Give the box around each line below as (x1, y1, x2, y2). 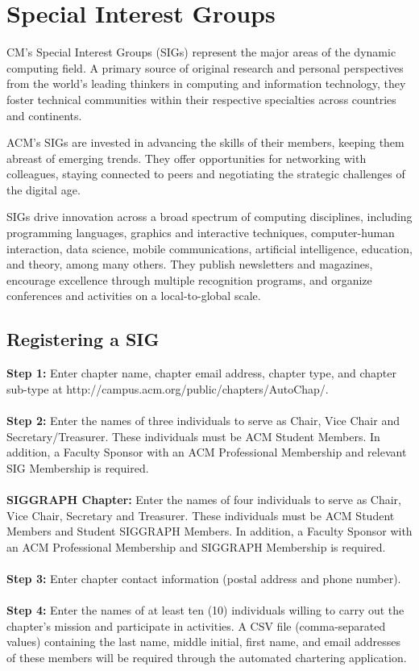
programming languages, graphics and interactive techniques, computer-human (6, 224, 395, 241)
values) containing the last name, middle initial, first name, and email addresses (6, 633, 400, 650)
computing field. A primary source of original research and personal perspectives (6, 59, 404, 76)
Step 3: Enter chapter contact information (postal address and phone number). (6, 569, 401, 586)
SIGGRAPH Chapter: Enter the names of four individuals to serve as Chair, (6, 490, 402, 507)
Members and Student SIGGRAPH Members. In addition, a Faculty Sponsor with (6, 523, 413, 540)
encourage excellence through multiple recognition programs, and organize (6, 271, 372, 288)
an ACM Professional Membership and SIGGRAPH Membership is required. (6, 538, 386, 555)
